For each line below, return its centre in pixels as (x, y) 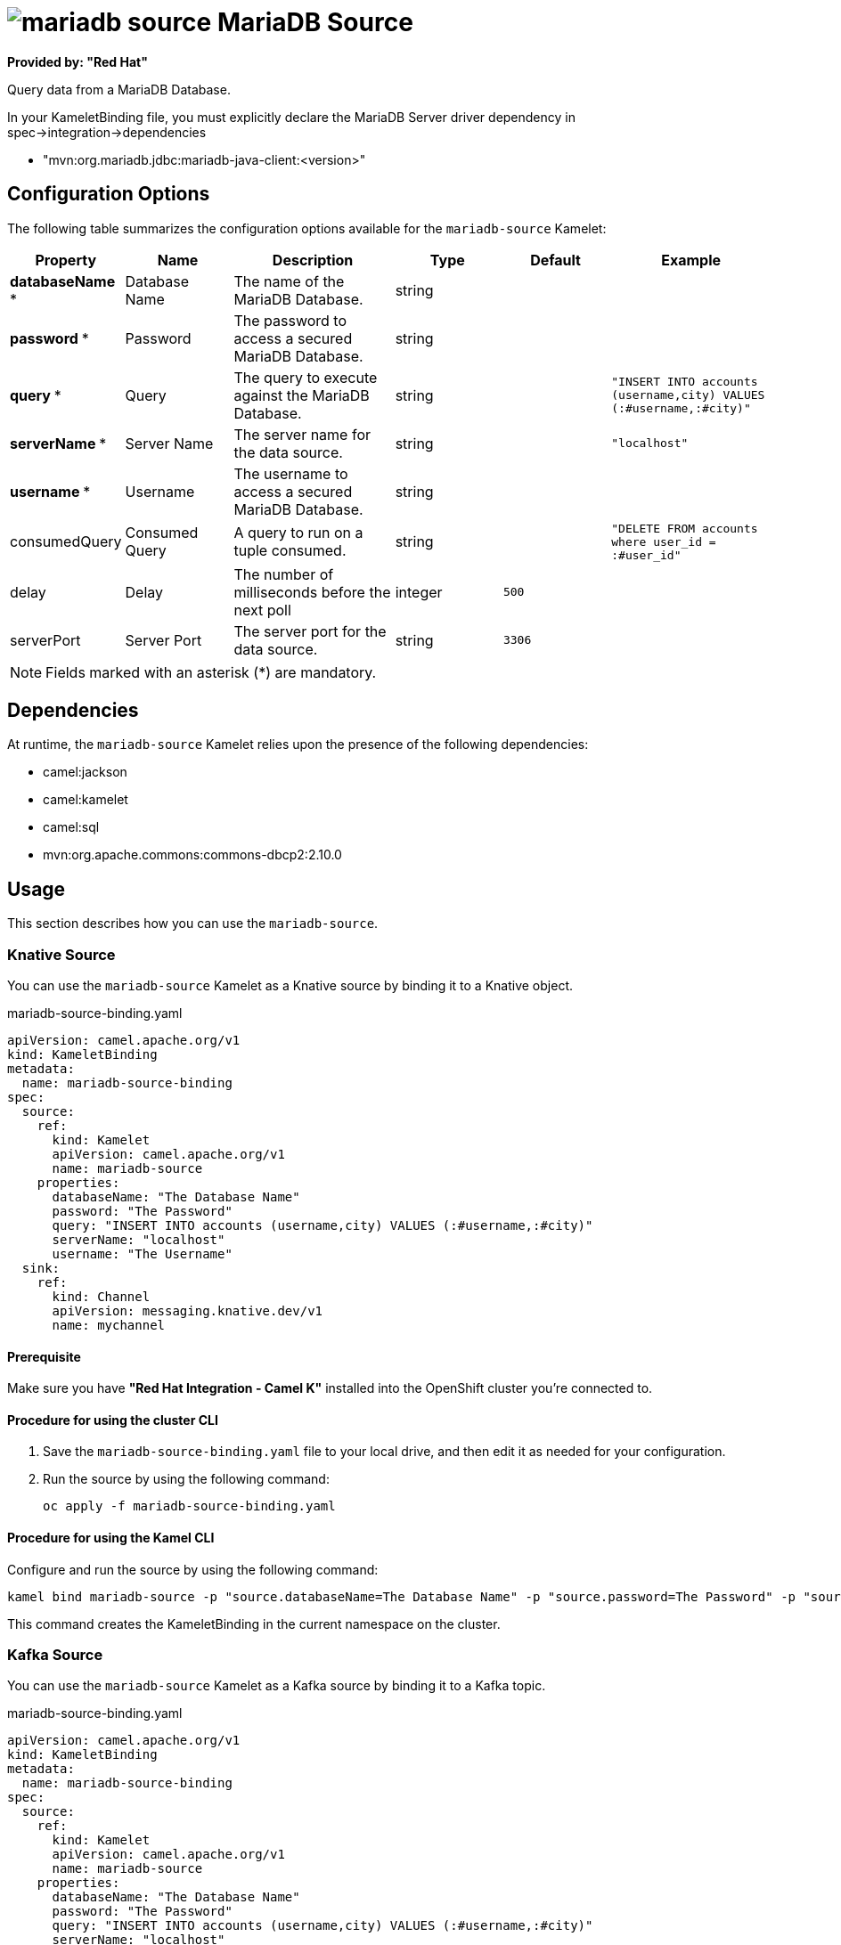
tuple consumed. (290, 551)
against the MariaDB (302, 395)
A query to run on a (298, 533)
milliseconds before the (312, 592)
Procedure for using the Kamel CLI (111, 1538)
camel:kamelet (86, 800)
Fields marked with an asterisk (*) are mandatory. (211, 672)
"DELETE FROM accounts (685, 528)
